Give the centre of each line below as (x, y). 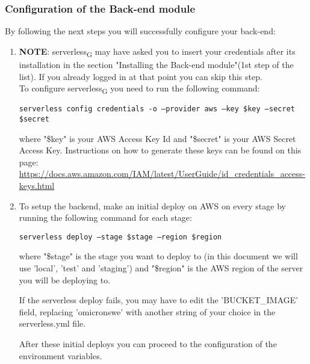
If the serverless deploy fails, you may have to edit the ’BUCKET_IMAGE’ (159, 300)
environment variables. (60, 355)
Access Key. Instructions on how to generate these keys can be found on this (160, 150)
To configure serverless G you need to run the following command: (139, 89)
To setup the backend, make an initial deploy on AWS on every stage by (152, 205)
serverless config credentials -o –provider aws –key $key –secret (157, 109)
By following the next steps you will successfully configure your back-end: (140, 31)
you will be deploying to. (65, 279)
